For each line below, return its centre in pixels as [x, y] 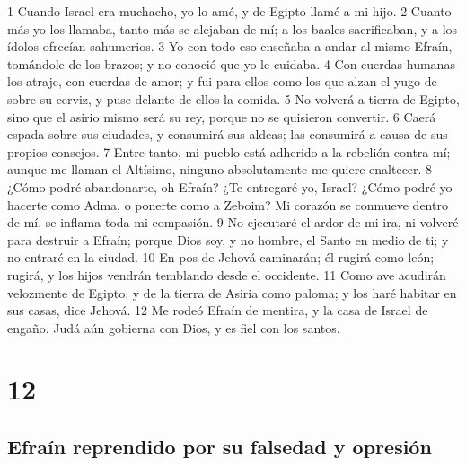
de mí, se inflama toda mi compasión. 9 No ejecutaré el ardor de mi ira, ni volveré [233, 222]
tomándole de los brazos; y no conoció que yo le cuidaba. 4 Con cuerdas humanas [231, 63]
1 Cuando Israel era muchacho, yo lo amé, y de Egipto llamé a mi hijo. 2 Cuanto [229, 11]
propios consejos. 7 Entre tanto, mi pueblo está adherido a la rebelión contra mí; [229, 151]
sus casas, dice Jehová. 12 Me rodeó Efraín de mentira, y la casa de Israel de [218, 310]
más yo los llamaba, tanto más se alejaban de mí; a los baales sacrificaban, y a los [233, 28]
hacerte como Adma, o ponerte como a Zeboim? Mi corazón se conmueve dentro [228, 204]
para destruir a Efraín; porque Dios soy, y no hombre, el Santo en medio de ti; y [228, 239]
